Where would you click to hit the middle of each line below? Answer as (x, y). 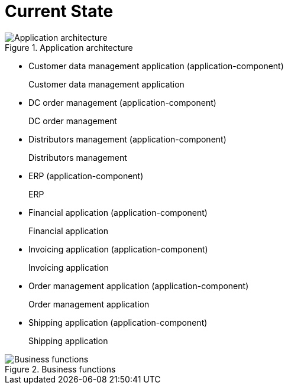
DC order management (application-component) (122, 102)
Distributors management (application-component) (127, 139)
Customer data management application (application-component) (156, 66)
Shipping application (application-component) (118, 322)
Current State (59, 11)
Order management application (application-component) (139, 286)
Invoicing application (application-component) (118, 249)
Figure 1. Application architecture (69, 47)
